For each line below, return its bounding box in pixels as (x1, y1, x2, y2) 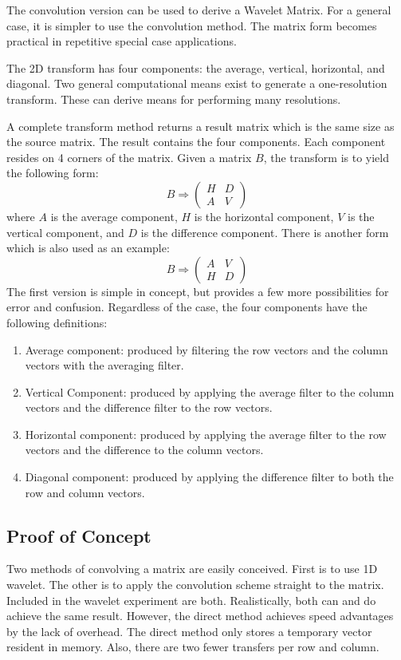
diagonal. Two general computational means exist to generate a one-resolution (6, 75, 387, 92)
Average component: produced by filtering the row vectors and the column (25, 341, 388, 358)
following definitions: (6, 314, 108, 330)
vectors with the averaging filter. (25, 357, 184, 373)
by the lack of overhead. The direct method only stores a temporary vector (6, 622, 372, 639)
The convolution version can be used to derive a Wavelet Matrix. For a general (6, 2, 391, 18)
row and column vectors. (25, 484, 145, 500)
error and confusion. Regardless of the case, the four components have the (6, 298, 368, 315)
